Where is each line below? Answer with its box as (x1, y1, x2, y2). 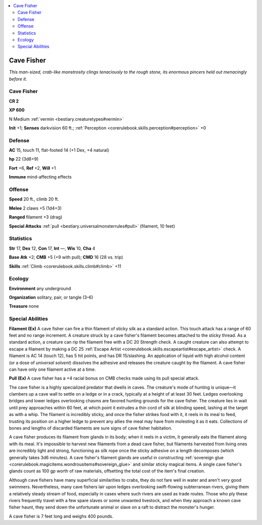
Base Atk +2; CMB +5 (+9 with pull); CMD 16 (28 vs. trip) (9, 254, 123, 260)
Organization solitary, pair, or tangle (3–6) (9, 294, 94, 300)
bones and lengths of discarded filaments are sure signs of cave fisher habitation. (9, 425, 173, 431)
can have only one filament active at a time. (9, 366, 96, 372)
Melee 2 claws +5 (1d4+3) (9, 205, 62, 211)
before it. (9, 76, 27, 82)
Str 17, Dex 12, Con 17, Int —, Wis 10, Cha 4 (9, 245, 96, 251)
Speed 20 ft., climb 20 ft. (9, 196, 59, 202)
